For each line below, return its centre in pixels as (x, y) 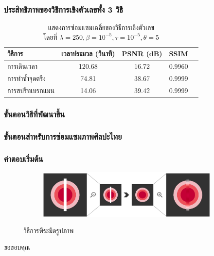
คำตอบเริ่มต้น (24, 158)
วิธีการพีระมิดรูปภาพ (49, 231)
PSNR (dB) (142, 54)
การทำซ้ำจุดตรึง (27, 78)
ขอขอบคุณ (17, 247)
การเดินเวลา (22, 66)
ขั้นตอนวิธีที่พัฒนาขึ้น (35, 114)
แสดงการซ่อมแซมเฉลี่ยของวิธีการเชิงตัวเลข (101, 27)
